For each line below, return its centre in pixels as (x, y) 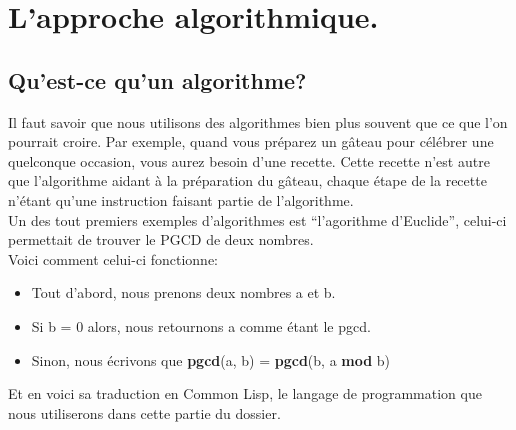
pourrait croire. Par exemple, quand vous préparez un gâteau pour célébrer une (251, 141)
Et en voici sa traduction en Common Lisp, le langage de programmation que (245, 393)
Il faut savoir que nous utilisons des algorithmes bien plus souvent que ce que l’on (258, 121)
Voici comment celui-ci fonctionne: (113, 258)
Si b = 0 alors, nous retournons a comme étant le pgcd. (201, 325)
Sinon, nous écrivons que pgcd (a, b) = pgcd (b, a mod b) (211, 359)
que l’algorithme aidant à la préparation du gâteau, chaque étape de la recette (247, 180)
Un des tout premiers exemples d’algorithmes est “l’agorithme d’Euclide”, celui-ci (257, 219)
